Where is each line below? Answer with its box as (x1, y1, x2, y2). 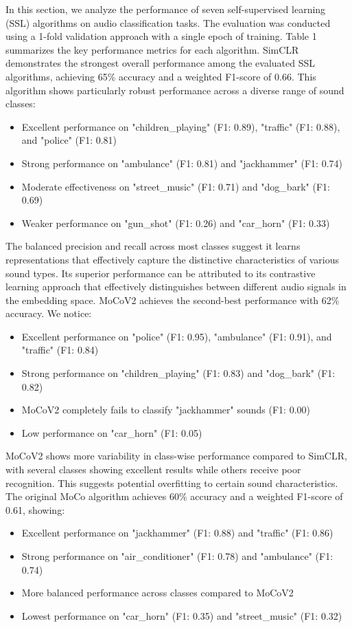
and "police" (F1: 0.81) (21, 133, 117, 147)
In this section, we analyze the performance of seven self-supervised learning (5, 2, 326, 16)
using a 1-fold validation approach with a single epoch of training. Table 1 (5, 29, 317, 43)
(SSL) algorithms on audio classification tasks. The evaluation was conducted (5, 15, 331, 30)
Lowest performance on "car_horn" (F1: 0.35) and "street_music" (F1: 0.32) (21, 608, 342, 622)
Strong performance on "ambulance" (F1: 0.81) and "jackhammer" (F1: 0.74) (21, 155, 342, 170)
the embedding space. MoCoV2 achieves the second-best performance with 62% (5, 292, 340, 307)
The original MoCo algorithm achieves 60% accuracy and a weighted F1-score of (5, 489, 343, 504)
